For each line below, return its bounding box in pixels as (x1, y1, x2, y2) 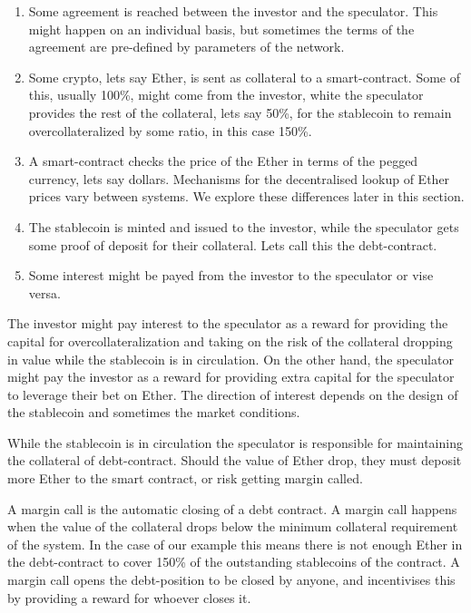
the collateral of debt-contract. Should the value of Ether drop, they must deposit (7, 451, 462, 470)
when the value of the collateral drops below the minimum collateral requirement (7, 517, 458, 536)
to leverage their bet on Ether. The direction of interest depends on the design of (7, 384, 458, 404)
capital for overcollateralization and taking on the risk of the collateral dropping (7, 331, 453, 350)
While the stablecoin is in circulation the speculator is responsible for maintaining (7, 433, 463, 452)
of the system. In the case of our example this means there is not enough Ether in (7, 534, 463, 553)
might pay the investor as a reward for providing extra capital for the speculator (7, 367, 455, 386)
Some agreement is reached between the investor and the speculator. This (28, 2, 438, 20)
